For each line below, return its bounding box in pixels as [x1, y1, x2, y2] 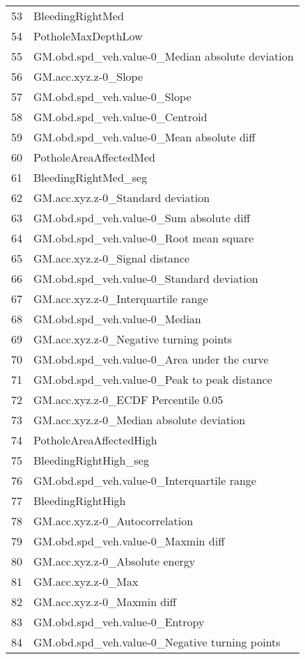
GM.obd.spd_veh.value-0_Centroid [33, 109, 208, 125]
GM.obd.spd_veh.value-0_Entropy [33, 614, 205, 630]
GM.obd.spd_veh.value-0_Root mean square [33, 230, 254, 246]
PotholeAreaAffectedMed [33, 149, 155, 165]
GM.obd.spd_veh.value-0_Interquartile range [33, 472, 256, 488]
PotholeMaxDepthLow [33, 28, 143, 44]
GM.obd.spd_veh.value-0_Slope [33, 88, 191, 104]
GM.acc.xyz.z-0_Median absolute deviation [33, 412, 246, 428]
